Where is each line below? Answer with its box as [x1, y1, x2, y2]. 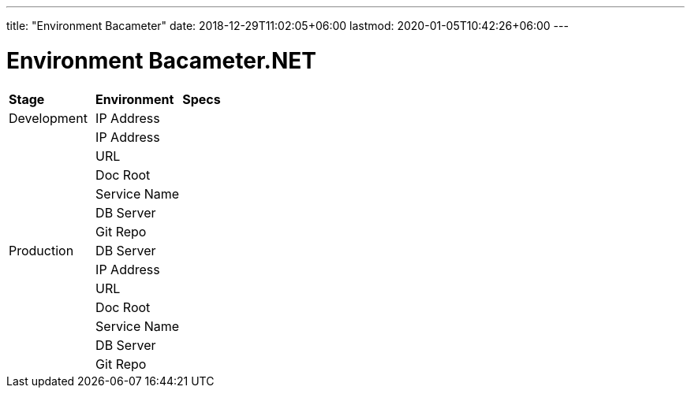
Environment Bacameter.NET [6, 46, 316, 74]
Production [9, 242, 74, 258]
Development [9, 110, 88, 126]
